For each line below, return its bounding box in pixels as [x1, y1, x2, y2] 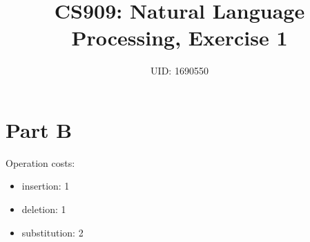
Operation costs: [6, 155, 75, 170]
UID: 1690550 [151, 63, 209, 78]
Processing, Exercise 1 [71, 23, 288, 52]
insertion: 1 [21, 179, 70, 193]
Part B [6, 115, 72, 143]
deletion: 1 [21, 202, 66, 216]
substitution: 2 [21, 225, 84, 239]
